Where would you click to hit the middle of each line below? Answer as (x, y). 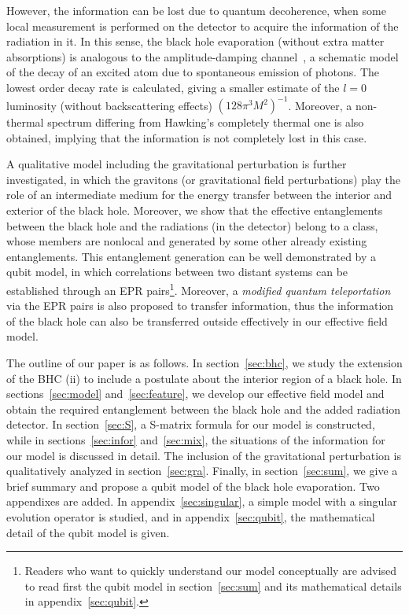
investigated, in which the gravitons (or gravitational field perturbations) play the (203, 179)
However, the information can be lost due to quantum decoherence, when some (196, 10)
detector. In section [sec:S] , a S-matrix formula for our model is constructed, (191, 424)
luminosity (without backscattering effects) (109, 105)
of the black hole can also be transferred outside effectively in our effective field (197, 320)
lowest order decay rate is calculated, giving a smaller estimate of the (173, 87)
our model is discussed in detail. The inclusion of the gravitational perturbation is (204, 455)
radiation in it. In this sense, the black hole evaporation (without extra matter (195, 41)
